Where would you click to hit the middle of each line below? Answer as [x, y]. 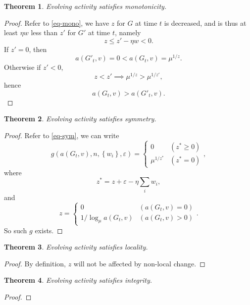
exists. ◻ [49, 230]
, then [38, 49]
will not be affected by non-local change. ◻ [139, 263]
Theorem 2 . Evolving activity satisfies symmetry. [80, 119]
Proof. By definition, [35, 263]
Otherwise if [23, 67]
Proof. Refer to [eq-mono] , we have [57, 23]
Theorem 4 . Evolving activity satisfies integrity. [78, 280]
